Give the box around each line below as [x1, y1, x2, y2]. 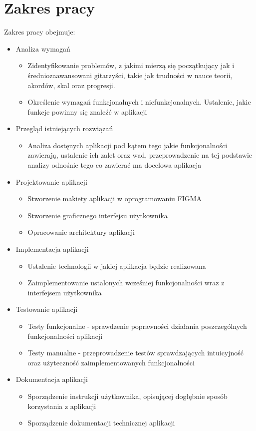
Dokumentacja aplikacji [15, 374, 88, 384]
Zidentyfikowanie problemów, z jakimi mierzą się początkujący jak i [27, 60, 235, 71]
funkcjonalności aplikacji [27, 330, 103, 341]
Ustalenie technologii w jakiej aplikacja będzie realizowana [27, 260, 206, 271]
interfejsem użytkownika [27, 287, 102, 297]
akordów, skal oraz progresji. [27, 80, 115, 90]
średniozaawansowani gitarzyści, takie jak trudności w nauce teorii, [27, 70, 233, 80]
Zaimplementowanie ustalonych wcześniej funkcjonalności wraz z [27, 277, 225, 288]
